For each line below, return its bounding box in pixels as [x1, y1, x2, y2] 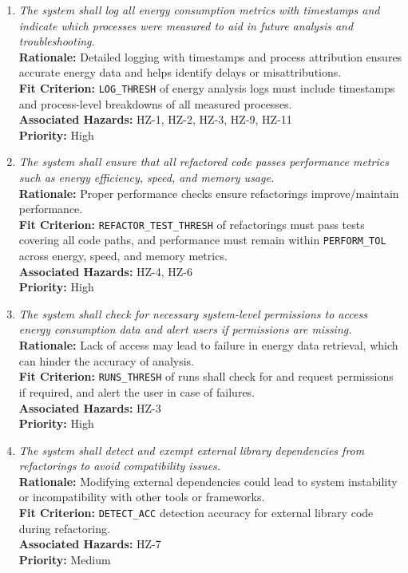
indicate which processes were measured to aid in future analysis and [18, 17, 354, 34]
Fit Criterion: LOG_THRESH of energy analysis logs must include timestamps [18, 79, 395, 96]
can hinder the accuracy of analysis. [18, 352, 194, 369]
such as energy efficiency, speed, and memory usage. [18, 169, 275, 185]
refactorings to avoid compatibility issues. [18, 457, 221, 474]
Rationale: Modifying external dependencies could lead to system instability [18, 472, 398, 489]
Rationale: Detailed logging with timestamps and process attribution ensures [18, 48, 402, 65]
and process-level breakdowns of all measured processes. [18, 95, 292, 112]
